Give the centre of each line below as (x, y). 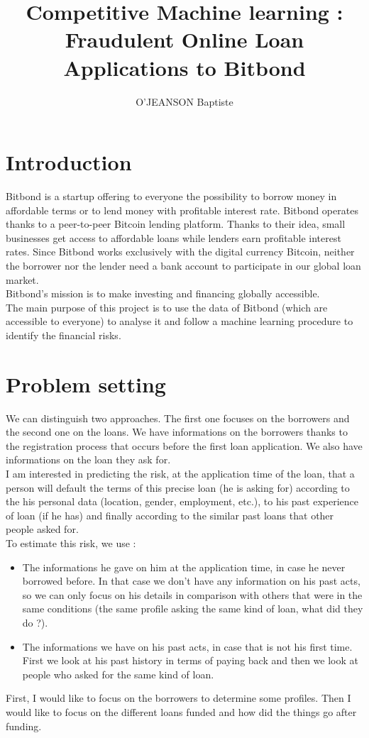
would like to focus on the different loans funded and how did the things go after (181, 711)
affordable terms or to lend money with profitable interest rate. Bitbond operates (182, 210)
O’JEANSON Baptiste (184, 101)
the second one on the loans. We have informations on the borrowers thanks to (177, 432)
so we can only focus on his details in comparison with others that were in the (192, 594)
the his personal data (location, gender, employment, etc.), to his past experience (182, 501)
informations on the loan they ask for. (88, 459)
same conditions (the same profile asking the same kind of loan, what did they (193, 608)
